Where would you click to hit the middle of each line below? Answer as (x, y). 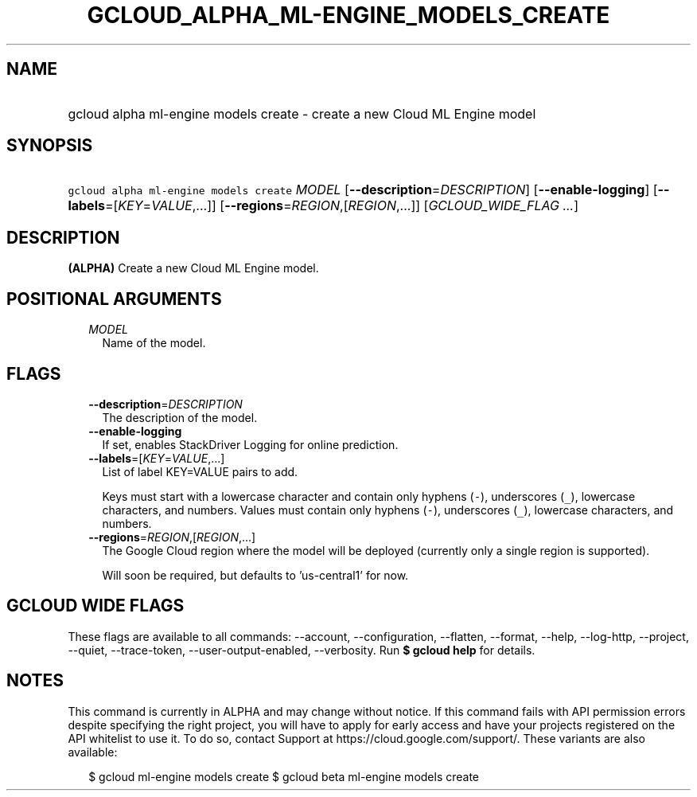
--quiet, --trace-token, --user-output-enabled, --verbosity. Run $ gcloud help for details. (302, 650)
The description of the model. (180, 417)
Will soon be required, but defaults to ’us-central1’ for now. (255, 575)
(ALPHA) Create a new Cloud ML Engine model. (193, 268)
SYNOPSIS (50, 146)
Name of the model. (154, 343)
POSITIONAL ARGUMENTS (114, 299)
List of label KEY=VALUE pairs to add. (200, 471)
